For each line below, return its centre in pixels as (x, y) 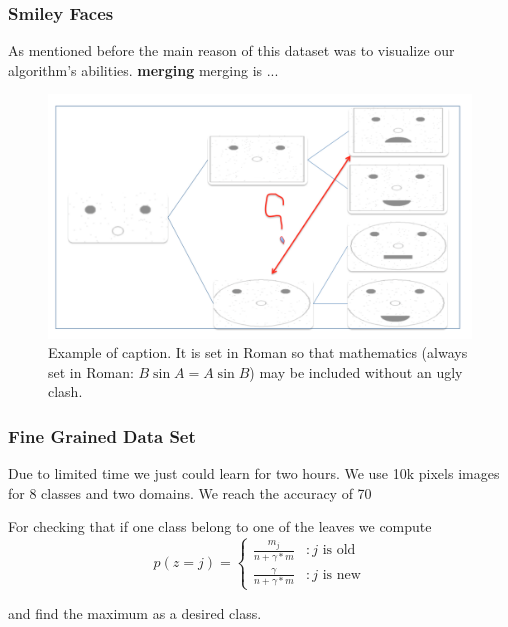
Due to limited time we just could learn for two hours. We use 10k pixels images (254, 473)
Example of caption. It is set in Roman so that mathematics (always (258, 352)
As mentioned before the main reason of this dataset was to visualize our (231, 50)
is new (341, 574)
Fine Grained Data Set (102, 436)
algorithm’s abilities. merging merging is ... (143, 69)
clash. (65, 391)
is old (339, 550)
